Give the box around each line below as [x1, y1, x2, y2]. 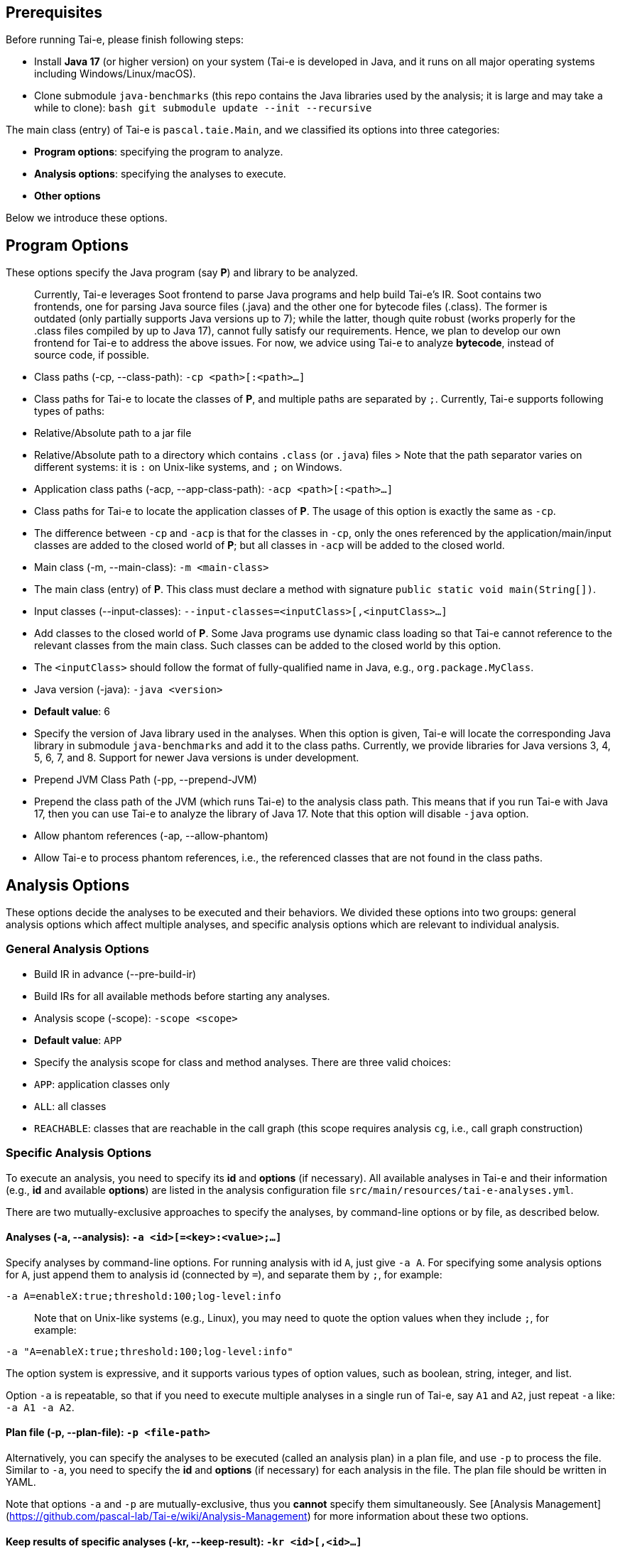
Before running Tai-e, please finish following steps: [6, 33, 244, 46]
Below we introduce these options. [6, 212, 168, 224]
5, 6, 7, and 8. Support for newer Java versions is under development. [34, 751, 359, 764]
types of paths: [34, 405, 105, 418]
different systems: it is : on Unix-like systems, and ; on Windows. [34, 461, 342, 474]
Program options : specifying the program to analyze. [34, 146, 283, 158]
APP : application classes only [34, 1077, 170, 1090]
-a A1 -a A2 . [6, 1401, 75, 1413]
